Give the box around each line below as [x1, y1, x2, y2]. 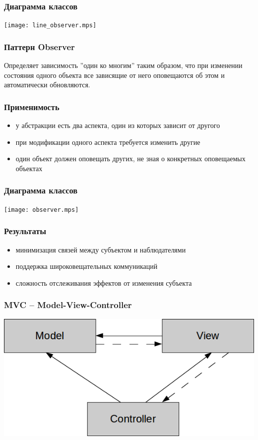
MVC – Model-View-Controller [4, 299, 132, 311]
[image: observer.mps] [4, 206, 79, 213]
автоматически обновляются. [4, 79, 90, 90]
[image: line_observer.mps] [4, 22, 97, 29]
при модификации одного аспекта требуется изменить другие [15, 136, 200, 147]
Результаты [4, 225, 47, 237]
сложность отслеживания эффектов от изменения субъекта [15, 277, 192, 288]
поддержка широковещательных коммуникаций [15, 261, 158, 271]
